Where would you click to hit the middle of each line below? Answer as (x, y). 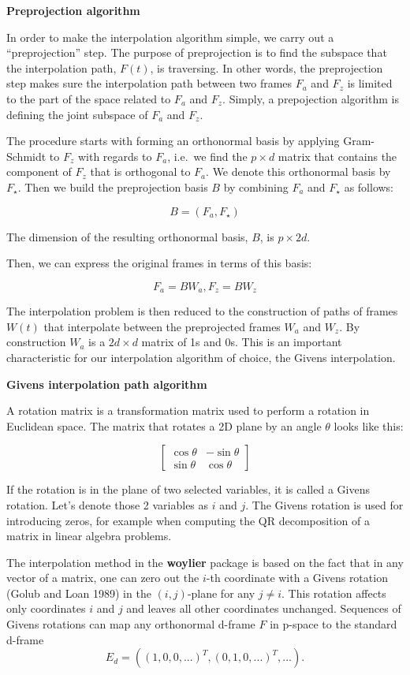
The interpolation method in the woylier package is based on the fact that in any (205, 562)
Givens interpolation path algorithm (107, 384)
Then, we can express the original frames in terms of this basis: (159, 263)
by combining (256, 186)
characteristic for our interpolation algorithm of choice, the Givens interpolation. (201, 357)
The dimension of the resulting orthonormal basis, (127, 236)
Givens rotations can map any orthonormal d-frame (131, 624)
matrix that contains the (337, 156)
